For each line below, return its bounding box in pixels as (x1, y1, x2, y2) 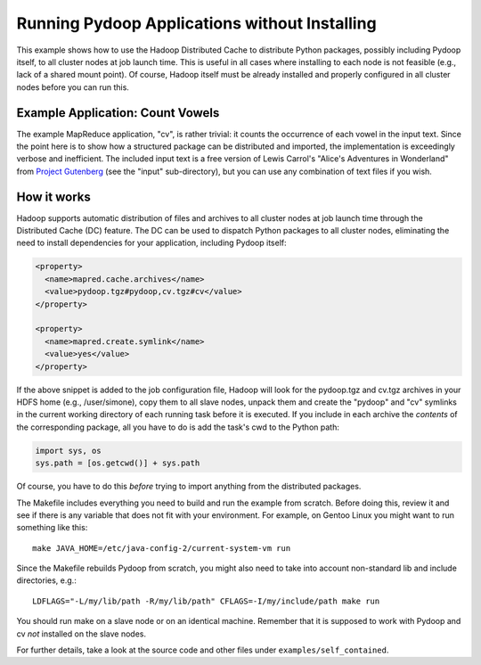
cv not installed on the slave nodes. (16, 628, 147, 639)
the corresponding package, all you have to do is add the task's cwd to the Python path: (16, 422, 340, 432)
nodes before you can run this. (16, 81, 129, 93)
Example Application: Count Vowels (16, 105, 220, 120)
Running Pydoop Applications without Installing (16, 13, 378, 33)
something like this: (16, 522, 88, 533)
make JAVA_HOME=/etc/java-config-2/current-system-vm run (32, 543, 291, 553)
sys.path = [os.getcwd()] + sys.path (35, 458, 200, 468)
